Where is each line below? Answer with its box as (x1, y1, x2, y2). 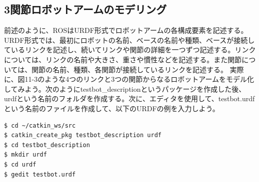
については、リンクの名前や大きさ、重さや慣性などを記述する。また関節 (4, 54, 242, 64)
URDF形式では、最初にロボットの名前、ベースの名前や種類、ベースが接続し (4, 34, 255, 45)
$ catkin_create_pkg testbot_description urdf (4, 132, 161, 139)
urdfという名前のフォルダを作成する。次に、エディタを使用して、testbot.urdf (4, 93, 255, 104)
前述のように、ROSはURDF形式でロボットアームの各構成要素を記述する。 (4, 25, 248, 35)
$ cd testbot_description (4, 141, 90, 149)
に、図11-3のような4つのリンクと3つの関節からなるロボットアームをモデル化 (4, 74, 254, 84)
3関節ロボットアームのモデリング (4, 1, 167, 17)
